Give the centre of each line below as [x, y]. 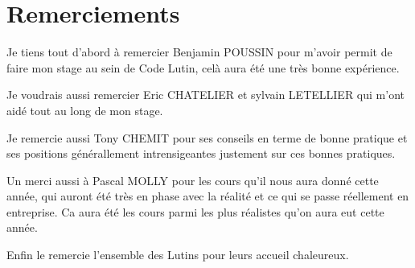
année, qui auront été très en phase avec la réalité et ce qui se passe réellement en [208, 196]
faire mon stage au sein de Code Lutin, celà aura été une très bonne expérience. [203, 67]
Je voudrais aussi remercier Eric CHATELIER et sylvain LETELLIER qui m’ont [205, 95]
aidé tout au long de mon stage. [85, 110]
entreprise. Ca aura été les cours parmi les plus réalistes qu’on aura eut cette [195, 211]
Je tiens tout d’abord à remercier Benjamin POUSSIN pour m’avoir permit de [199, 52]
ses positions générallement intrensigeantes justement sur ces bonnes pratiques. [201, 153]
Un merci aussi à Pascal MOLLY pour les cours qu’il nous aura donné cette [193, 180]
